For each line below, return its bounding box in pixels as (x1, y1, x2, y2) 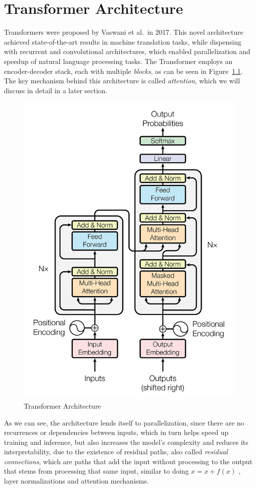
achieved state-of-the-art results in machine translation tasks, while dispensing (4, 36, 242, 47)
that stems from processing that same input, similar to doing (4, 466, 189, 476)
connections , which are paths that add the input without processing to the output (4, 456, 253, 466)
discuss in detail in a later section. (4, 85, 107, 95)
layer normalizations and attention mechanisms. (4, 476, 149, 486)
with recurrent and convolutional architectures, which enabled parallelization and (4, 46, 251, 57)
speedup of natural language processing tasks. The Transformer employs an (4, 56, 233, 66)
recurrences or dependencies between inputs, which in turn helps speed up (4, 427, 229, 437)
